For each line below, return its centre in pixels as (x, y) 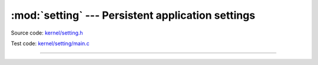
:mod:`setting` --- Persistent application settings (133, 15)
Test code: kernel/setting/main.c (50, 43)
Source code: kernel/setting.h (47, 33)
